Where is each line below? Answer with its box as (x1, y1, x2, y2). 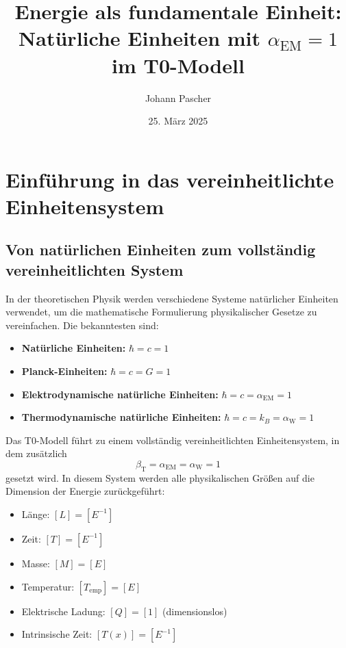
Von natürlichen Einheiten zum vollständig (5, 239, 316, 260)
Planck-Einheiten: (21, 364, 108, 378)
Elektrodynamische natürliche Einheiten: (21, 387, 219, 401)
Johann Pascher (145, 90, 212, 105)
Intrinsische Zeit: (21, 627, 92, 641)
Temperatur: (21, 579, 75, 593)
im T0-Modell (112, 51, 245, 79)
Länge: (21, 506, 50, 521)
